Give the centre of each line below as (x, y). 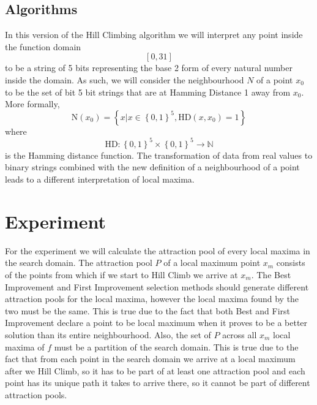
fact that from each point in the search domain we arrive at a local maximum (150, 359)
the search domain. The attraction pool (79, 263)
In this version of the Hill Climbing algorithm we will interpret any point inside (154, 35)
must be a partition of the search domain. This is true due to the (176, 346)
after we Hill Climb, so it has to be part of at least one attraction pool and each (155, 370)
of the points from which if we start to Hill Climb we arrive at (121, 274)
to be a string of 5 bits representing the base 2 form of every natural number (149, 68)
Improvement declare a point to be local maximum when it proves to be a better (156, 323)
